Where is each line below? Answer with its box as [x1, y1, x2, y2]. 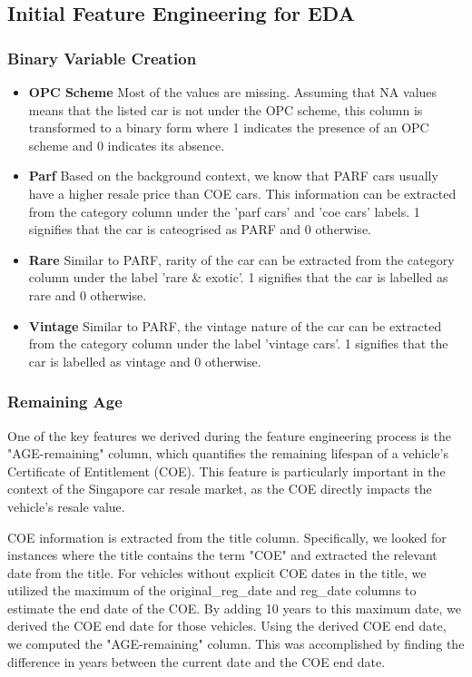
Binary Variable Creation [7, 46, 197, 69]
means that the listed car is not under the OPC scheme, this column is [28, 100, 423, 119]
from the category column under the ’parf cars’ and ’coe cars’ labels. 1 [28, 201, 420, 221]
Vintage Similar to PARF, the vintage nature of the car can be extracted [28, 316, 442, 335]
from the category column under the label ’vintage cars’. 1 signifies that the [28, 334, 448, 353]
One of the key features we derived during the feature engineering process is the [7, 426, 451, 445]
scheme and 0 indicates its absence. [28, 135, 225, 154]
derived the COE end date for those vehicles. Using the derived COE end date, [7, 616, 447, 635]
